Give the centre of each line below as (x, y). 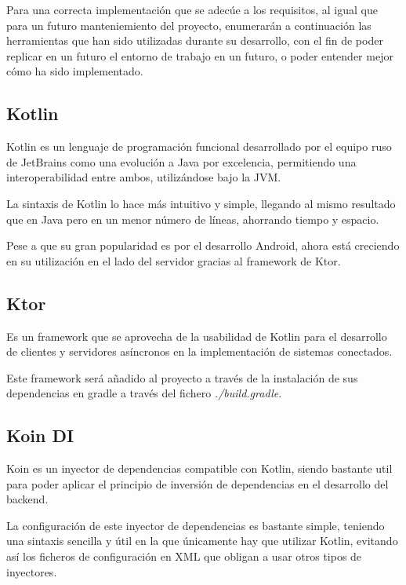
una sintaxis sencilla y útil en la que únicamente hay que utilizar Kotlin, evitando (202, 541)
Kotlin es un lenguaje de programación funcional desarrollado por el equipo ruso (199, 146)
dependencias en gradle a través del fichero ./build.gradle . (144, 393)
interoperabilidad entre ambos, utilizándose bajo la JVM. (144, 177)
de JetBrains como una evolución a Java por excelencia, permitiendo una (181, 161)
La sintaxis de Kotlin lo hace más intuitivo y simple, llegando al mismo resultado (201, 203)
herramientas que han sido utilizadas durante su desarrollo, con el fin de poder (195, 40)
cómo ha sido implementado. (75, 71)
